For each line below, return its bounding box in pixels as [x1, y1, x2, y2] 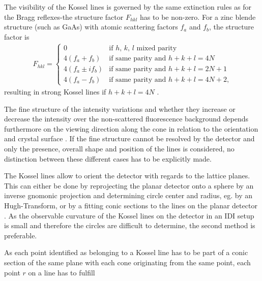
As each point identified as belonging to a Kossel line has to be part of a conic [4, 247, 248, 258]
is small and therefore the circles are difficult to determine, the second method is [4, 220, 255, 231]
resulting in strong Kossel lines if [4, 86, 106, 97]
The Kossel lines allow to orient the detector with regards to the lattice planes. [4, 170, 250, 181]
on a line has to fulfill [28, 267, 95, 277]
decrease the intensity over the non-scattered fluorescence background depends [4, 113, 249, 124]
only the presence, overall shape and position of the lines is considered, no [4, 143, 235, 153]
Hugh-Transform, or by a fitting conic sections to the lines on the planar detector [4, 200, 257, 210]
